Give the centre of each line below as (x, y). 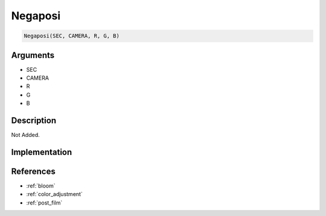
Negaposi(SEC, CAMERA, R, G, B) (72, 36)
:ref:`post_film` (44, 203)
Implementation (42, 152)
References (33, 171)
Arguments (33, 55)
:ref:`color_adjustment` (54, 194)
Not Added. (26, 135)
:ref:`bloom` (41, 186)
